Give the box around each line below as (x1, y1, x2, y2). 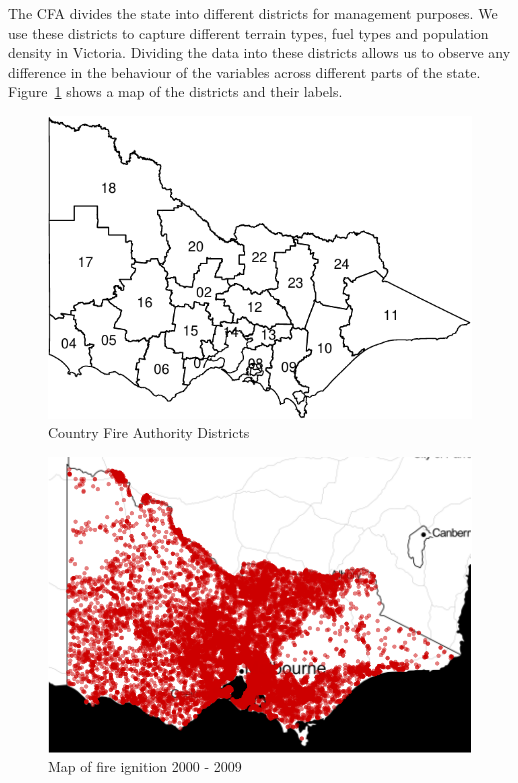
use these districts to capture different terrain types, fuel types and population (8, 22, 489, 43)
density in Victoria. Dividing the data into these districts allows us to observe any (8, 42, 511, 63)
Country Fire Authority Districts (48, 422, 250, 443)
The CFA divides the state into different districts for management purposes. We (8, 3, 498, 23)
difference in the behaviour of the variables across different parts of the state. (8, 61, 481, 82)
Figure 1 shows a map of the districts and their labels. (8, 81, 343, 102)
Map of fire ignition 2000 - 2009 (48, 756, 242, 777)
